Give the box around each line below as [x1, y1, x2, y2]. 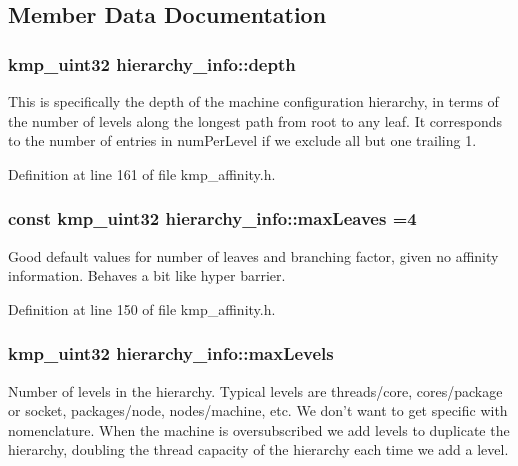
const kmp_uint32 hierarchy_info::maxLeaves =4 [8, 206, 417, 231]
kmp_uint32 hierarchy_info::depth [8, 51, 296, 76]
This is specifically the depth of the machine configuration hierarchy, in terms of [8, 91, 499, 111]
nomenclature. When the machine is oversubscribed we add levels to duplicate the [8, 419, 510, 440]
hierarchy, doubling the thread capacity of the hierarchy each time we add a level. [8, 439, 509, 460]
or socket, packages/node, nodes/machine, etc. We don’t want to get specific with [8, 400, 508, 421]
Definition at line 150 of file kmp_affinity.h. [8, 298, 276, 319]
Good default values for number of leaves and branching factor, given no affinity [8, 245, 499, 266]
